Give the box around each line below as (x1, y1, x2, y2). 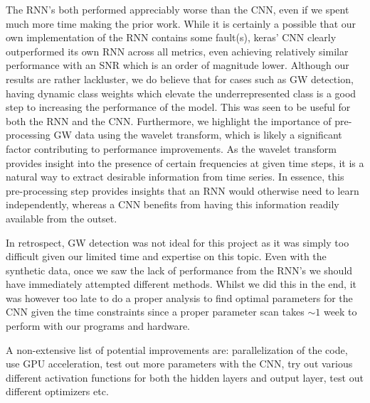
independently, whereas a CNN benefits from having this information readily (6, 197, 339, 212)
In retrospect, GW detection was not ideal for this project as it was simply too (6, 235, 349, 249)
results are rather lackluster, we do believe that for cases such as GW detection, (6, 71, 354, 86)
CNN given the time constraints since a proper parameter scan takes (6, 304, 305, 319)
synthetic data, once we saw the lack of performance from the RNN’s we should (6, 262, 353, 277)
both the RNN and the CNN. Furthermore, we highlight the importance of (6, 113, 332, 128)
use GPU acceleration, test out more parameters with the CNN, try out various (6, 356, 353, 371)
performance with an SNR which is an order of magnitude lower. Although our (6, 58, 349, 72)
